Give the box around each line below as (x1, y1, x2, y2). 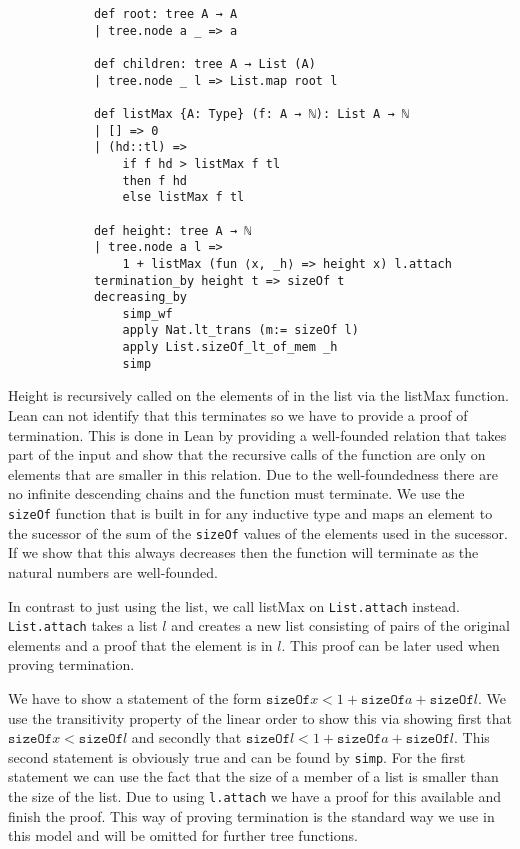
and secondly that (131, 727, 242, 748)
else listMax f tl (122, 190, 245, 205)
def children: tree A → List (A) (93, 56, 316, 71)
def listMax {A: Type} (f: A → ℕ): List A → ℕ (93, 106, 409, 121)
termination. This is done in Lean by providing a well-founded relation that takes (8, 424, 507, 445)
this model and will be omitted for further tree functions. (8, 825, 358, 846)
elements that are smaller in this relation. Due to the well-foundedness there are (8, 463, 498, 484)
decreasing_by (93, 290, 187, 305)
